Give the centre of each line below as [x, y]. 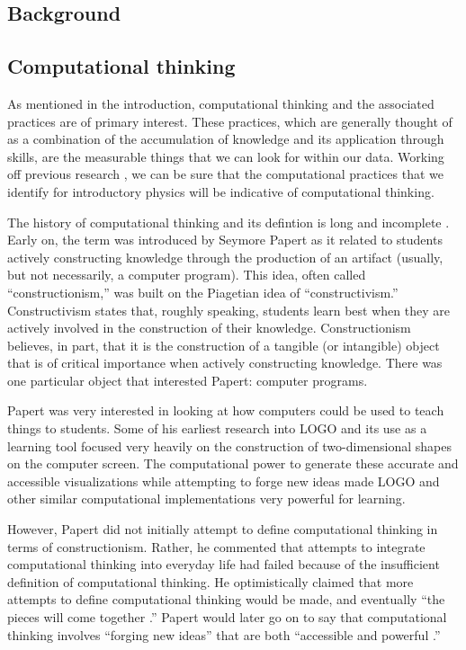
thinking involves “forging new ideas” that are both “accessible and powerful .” [224, 634]
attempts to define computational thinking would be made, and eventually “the [226, 599]
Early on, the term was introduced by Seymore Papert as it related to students [225, 240]
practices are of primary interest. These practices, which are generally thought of [230, 121]
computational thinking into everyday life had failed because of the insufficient [224, 564]
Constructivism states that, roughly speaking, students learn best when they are [229, 310]
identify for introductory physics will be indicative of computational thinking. [221, 191]
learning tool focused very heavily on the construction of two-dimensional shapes [230, 445]
